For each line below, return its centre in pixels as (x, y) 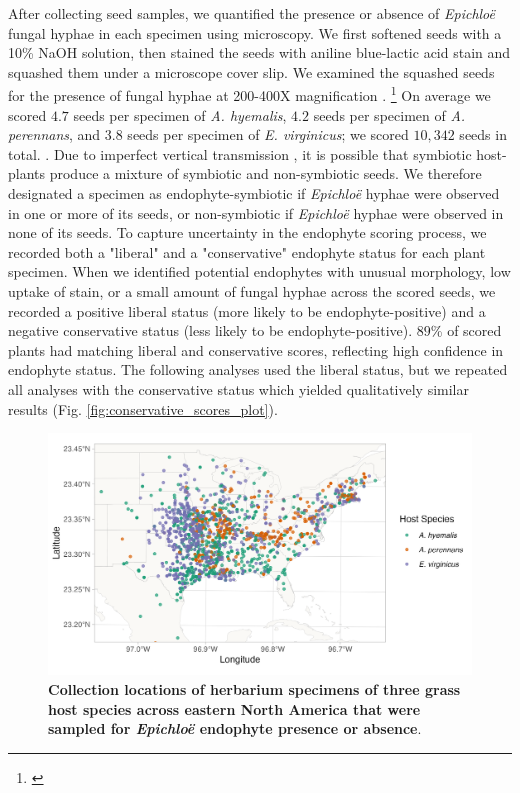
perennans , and (54, 134)
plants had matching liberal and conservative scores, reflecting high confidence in (256, 349)
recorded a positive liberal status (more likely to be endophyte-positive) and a (247, 310)
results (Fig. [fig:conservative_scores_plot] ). (143, 408)
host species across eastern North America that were (234, 708)
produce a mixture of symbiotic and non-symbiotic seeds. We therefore (265, 173)
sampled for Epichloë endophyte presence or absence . (235, 728)
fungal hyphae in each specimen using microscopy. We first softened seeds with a (255, 32)
